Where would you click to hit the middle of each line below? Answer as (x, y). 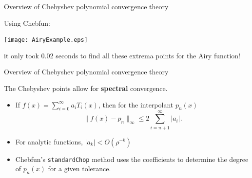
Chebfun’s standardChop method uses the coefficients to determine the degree (132, 159)
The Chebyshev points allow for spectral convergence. (86, 88)
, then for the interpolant (136, 104)
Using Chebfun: (27, 23)
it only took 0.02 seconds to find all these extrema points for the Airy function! (122, 55)
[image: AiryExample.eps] (46, 40)
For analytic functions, (49, 141)
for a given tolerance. (79, 169)
